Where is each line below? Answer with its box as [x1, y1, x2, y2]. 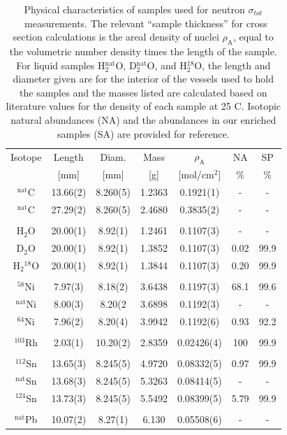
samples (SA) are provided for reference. [57, 126, 230, 141]
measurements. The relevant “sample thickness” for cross [24, 15, 267, 30]
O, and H [147, 57, 187, 72]
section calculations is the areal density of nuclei [13, 29, 219, 44]
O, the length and [194, 57, 271, 72]
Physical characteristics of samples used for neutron [24, 2, 245, 16]
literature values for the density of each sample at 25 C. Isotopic [6, 99, 281, 113]
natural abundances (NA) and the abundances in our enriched [10, 112, 277, 127]
